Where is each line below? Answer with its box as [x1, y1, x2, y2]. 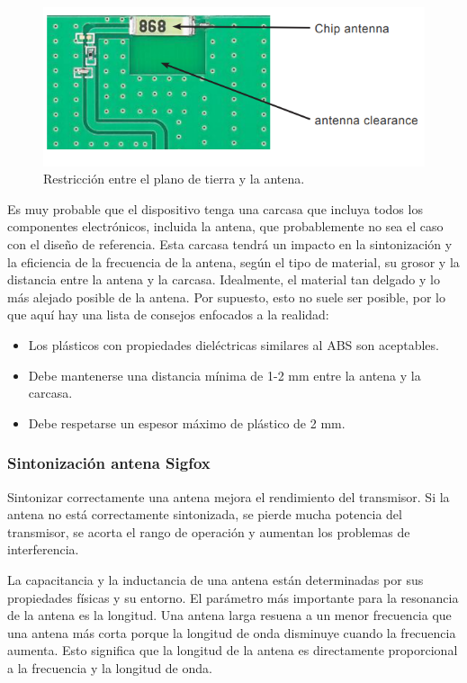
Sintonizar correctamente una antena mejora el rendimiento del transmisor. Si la [7, 487, 450, 506]
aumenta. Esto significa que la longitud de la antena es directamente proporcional [7, 641, 458, 660]
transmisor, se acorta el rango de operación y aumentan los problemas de [7, 522, 410, 541]
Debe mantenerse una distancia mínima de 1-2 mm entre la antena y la [28, 365, 421, 384]
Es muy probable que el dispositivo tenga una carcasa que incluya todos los [7, 199, 423, 218]
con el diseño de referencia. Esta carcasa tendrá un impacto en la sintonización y [7, 235, 453, 254]
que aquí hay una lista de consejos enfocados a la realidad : [7, 305, 329, 324]
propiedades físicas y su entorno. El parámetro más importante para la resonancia [7, 588, 459, 607]
